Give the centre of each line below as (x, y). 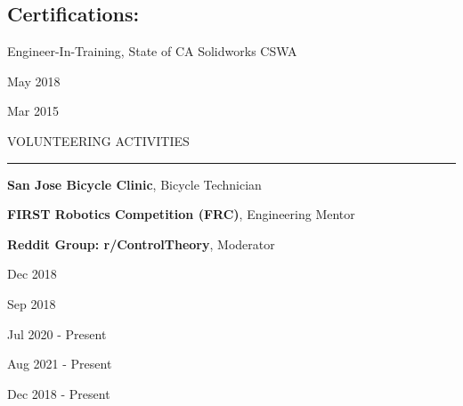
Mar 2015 (33, 111)
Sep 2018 (32, 303)
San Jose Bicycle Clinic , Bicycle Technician (134, 184)
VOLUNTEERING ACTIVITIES (98, 140)
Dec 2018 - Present (59, 393)
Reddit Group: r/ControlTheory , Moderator (141, 244)
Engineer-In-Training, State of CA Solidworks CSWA (152, 51)
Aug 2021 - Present (60, 364)
